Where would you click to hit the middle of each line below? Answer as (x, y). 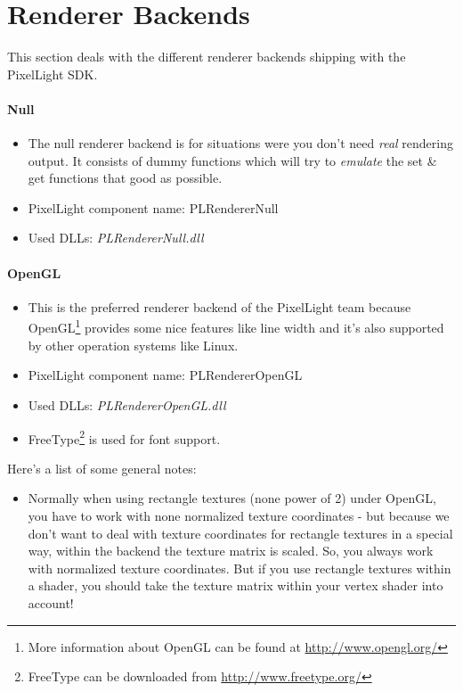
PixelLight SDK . (53, 74)
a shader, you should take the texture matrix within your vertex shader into (236, 585)
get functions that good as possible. (125, 178)
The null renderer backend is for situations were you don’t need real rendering (240, 143)
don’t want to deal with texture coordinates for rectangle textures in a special (240, 533)
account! (51, 602)
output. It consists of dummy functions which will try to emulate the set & (232, 160)
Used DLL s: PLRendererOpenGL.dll (127, 404)
